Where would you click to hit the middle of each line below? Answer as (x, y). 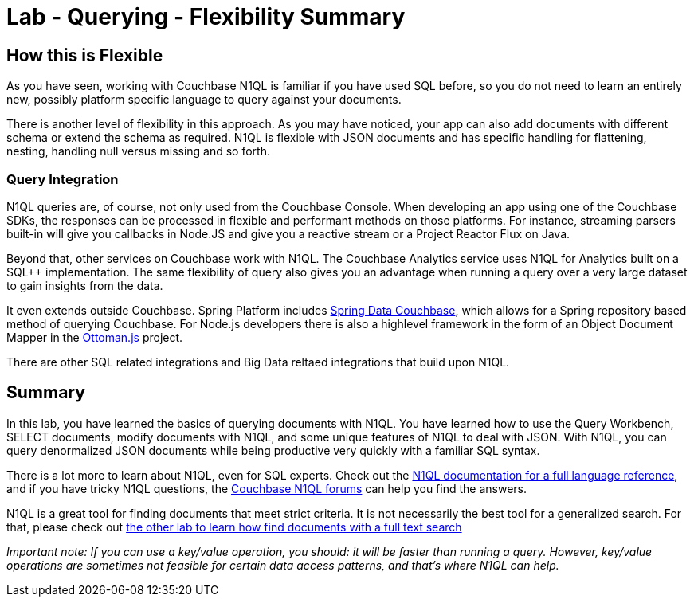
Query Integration (63, 179)
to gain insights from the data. (85, 285)
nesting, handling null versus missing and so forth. (139, 151)
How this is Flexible (85, 55)
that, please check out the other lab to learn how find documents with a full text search (234, 527)
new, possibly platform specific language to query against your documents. (204, 100)
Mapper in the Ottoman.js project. (95, 337)
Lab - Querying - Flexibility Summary (206, 17)
